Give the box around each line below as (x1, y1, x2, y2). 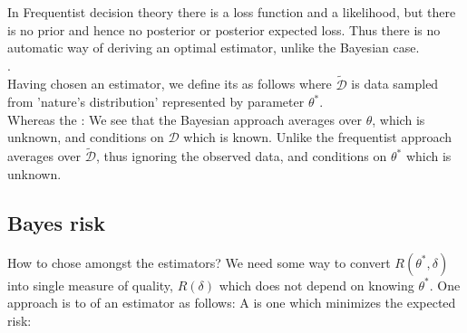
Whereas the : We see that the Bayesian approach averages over (7, 109, 363, 128)
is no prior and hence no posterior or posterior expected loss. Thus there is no (7, 20, 441, 39)
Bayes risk (7, 208, 105, 236)
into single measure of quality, (7, 275, 173, 294)
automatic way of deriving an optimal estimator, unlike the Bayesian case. (7, 38, 420, 57)
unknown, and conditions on (7, 128, 164, 147)
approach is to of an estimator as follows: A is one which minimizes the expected (7, 293, 456, 312)
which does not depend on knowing (219, 275, 414, 294)
